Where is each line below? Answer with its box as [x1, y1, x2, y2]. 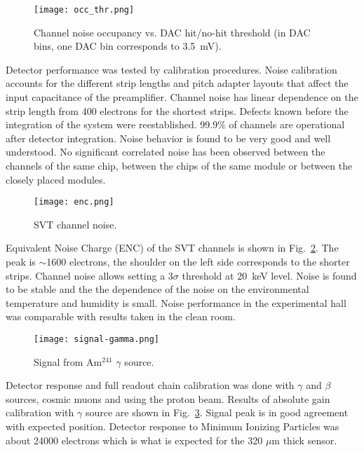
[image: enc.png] [34, 197, 114, 207]
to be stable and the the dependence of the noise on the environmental [6, 282, 309, 296]
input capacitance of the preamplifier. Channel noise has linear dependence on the [6, 90, 358, 104]
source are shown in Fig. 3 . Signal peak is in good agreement [85, 405, 349, 420]
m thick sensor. [271, 432, 337, 447]
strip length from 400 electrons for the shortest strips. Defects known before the [6, 103, 349, 118]
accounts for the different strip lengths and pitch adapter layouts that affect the [6, 76, 349, 90]
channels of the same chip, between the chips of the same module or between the [6, 158, 353, 172]
